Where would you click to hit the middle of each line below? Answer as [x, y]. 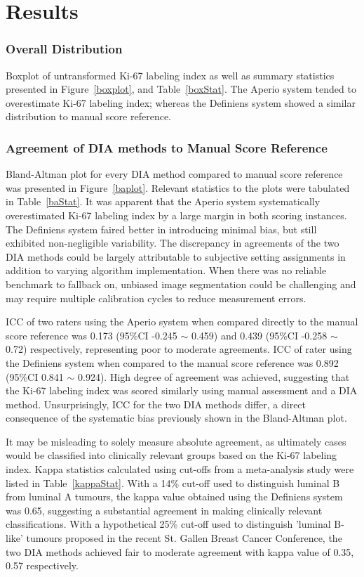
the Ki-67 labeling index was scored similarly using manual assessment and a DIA [182, 390]
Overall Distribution [64, 49]
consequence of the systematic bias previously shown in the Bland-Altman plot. [176, 418]
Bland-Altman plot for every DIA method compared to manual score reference [174, 174]
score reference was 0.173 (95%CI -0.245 [92, 335]
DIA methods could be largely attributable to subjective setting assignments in [176, 256]
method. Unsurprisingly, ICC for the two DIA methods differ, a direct [156, 404]
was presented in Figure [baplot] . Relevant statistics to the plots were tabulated [178, 187]
